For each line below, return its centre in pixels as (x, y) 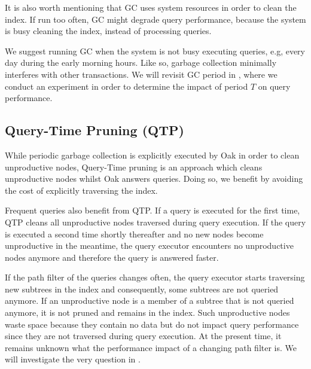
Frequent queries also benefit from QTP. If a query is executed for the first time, (153, 210)
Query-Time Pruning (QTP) (94, 130)
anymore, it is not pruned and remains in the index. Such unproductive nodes (147, 312)
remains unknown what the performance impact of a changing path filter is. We (151, 347)
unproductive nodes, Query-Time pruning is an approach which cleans (134, 167)
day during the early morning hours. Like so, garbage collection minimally (141, 62)
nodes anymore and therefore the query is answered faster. (112, 257)
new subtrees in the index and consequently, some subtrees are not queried (142, 289)
